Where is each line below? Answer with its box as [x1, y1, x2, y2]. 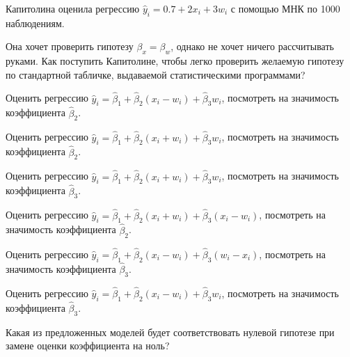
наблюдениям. [6, 15, 65, 30]
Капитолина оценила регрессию [6, 1, 140, 15]
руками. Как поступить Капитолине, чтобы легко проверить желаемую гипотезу [6, 54, 344, 68]
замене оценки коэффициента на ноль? [6, 338, 170, 353]
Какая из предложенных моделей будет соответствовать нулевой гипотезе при [6, 324, 335, 339]
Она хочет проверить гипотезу [6, 39, 134, 54]
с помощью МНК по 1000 [230, 1, 340, 15]
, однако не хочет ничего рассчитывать [170, 39, 334, 54]
